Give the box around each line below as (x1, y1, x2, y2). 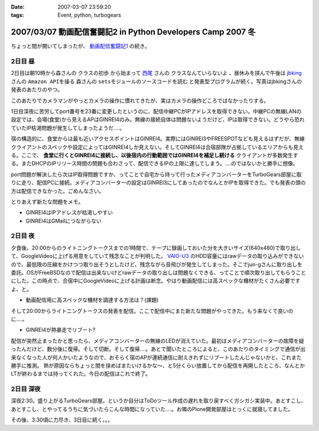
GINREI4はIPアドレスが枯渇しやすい (25, 209, 113, 216)
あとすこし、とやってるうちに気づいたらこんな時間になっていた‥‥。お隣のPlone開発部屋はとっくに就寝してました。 (11, 405, 294, 413)
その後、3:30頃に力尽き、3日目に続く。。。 (11, 416, 113, 423)
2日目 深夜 (11, 385, 41, 393)
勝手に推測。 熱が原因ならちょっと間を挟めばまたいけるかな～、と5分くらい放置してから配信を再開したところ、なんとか (11, 362, 305, 369)
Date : (11, 4, 25, 10)
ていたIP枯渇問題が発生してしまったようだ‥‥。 (11, 124, 125, 131)
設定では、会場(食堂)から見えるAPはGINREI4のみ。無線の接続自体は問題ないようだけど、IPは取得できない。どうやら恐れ (11, 116, 305, 123)
